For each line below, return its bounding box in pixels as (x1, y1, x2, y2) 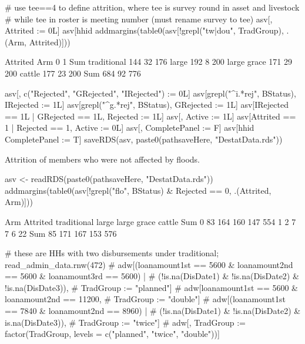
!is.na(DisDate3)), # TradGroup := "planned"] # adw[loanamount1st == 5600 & (5, 281, 298, 293)
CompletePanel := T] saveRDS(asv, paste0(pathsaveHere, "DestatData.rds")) (5, 133, 283, 145)
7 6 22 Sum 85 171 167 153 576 (5, 227, 117, 239)
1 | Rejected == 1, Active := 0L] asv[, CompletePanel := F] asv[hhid (5, 121, 254, 134)
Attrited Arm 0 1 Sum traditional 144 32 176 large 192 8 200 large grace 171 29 (5, 55, 293, 68)
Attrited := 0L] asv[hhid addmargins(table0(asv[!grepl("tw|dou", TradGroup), (5, 24, 284, 37)
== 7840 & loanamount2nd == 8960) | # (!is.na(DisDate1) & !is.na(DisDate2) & (5, 305, 301, 317)
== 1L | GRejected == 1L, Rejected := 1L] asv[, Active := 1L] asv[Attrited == (5, 110, 296, 122)
